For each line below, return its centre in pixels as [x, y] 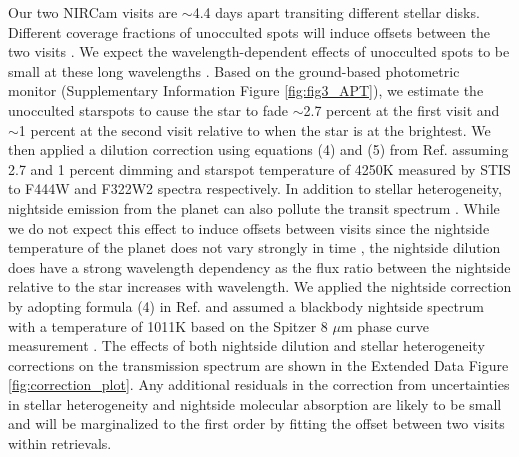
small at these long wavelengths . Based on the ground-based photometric [234, 70]
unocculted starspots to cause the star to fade [148, 109]
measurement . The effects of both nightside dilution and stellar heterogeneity [246, 345]
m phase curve [384, 325]
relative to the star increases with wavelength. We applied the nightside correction [260, 286]
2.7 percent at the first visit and [401, 109]
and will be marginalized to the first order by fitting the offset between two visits [256, 423]
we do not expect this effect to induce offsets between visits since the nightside [249, 227]
